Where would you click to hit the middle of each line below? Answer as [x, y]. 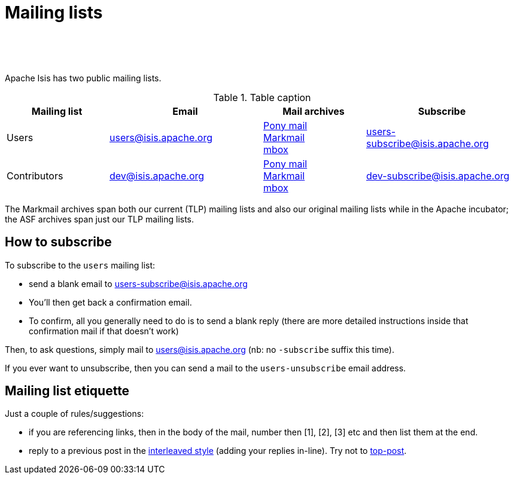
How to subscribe [58, 242]
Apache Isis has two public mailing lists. [83, 78]
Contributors [35, 176]
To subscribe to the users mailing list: [80, 265]
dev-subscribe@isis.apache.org [438, 176]
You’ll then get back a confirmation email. [110, 302]
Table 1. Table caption [262, 97]
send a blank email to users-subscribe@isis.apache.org [138, 283]
